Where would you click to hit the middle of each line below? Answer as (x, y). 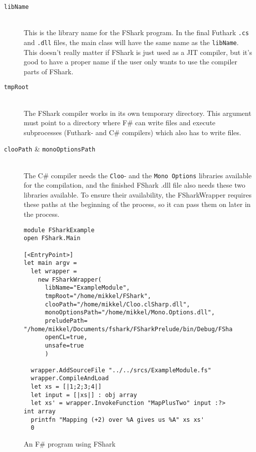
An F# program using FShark (70, 444)
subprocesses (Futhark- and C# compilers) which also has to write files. (132, 132)
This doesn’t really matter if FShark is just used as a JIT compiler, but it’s (138, 52)
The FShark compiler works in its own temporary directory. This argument (138, 113)
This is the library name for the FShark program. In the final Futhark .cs (136, 32)
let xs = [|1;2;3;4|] (66, 387)
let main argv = (50, 263)
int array (40, 412)
